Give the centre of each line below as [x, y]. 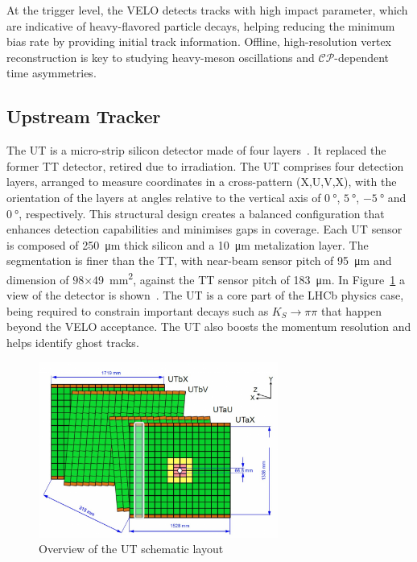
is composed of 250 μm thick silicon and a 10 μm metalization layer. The [188, 244]
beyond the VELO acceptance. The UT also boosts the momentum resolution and [209, 326]
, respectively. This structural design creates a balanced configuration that [202, 213]
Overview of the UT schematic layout [131, 549]
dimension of [38, 279]
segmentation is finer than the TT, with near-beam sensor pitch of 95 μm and [199, 260]
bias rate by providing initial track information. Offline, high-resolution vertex [199, 41]
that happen [351, 310]
